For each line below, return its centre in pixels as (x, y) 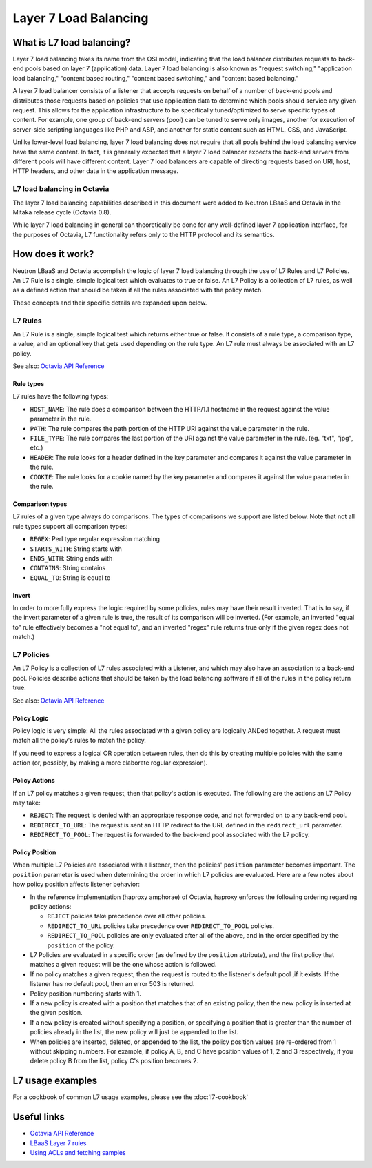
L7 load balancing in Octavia (61, 189)
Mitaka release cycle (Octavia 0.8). (62, 212)
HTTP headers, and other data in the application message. (96, 171)
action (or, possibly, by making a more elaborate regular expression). (110, 763)
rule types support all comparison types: (70, 526)
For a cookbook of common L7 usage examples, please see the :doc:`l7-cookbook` (131, 1097)
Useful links (39, 1117)
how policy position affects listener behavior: (76, 884)
